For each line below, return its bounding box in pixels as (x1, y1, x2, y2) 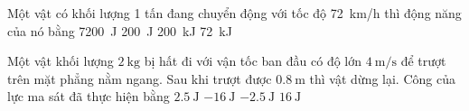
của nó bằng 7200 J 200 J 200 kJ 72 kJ (7, 21, 232, 40)
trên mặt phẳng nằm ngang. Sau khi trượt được (7, 69, 272, 88)
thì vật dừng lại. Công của (309, 69, 455, 88)
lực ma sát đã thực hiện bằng (7, 87, 170, 106)
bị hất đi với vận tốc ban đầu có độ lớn (144, 51, 362, 70)
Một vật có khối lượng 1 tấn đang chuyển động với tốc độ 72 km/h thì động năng (7, 4, 462, 22)
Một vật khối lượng (7, 51, 114, 70)
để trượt (400, 51, 446, 70)
